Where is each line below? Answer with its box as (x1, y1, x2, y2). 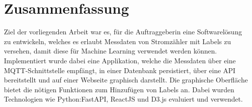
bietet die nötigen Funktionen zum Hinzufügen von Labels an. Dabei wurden (4, 84, 234, 94)
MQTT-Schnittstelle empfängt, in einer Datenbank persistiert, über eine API (4, 65, 236, 75)
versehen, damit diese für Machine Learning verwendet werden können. (4, 46, 217, 56)
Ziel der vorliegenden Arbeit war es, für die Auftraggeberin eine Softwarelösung (4, 27, 242, 37)
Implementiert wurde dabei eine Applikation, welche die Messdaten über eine (4, 55, 236, 65)
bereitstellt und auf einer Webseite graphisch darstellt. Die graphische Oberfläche (4, 75, 248, 85)
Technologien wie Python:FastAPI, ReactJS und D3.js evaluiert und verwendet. (4, 94, 243, 104)
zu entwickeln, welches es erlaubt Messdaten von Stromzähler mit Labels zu (4, 36, 231, 46)
